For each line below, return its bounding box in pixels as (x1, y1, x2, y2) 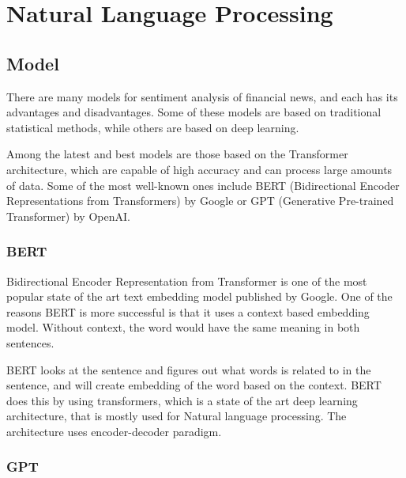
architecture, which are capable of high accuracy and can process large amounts (6, 161, 393, 177)
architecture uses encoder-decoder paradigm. (6, 423, 222, 439)
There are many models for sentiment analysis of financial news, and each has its (6, 88, 398, 104)
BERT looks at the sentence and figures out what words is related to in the (6, 361, 371, 377)
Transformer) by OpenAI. (6, 207, 130, 224)
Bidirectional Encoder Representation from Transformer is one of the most (6, 272, 367, 289)
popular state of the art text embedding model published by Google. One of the (6, 288, 393, 305)
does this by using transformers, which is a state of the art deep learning (6, 392, 358, 408)
